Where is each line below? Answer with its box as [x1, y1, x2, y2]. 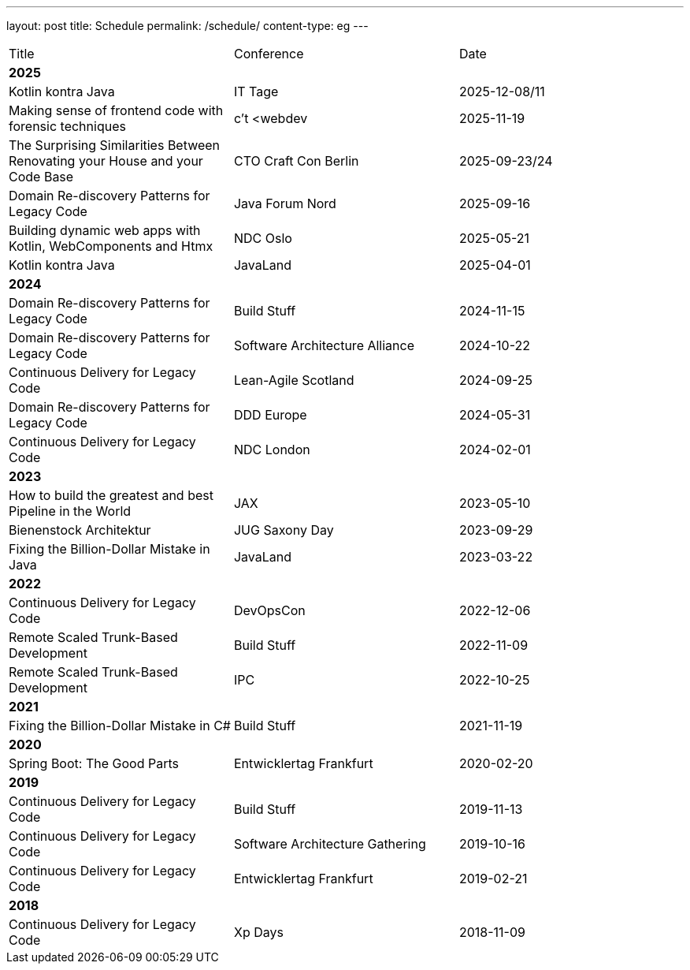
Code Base [9, 169, 74, 185]
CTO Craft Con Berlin [233, 153, 359, 169]
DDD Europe [233, 407, 307, 423]
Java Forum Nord [233, 196, 336, 211]
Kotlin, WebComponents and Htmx [9, 238, 213, 254]
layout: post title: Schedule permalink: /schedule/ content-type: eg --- [6, 19, 369, 32]
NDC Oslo [233, 230, 292, 246]
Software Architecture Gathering [233, 836, 426, 852]
